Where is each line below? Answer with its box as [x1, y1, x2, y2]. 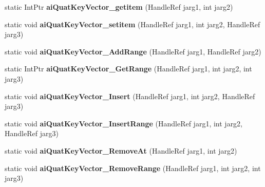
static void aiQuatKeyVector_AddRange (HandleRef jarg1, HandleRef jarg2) [5, 46, 261, 57]
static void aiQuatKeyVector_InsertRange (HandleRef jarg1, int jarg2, [5, 118, 243, 128]
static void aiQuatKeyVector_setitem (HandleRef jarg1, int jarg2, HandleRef [5, 18, 260, 29]
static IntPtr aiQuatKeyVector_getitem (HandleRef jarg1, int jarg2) [5, 2, 233, 12]
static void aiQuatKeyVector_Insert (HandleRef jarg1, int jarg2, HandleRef [5, 90, 255, 101]
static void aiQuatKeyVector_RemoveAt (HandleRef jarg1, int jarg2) [5, 145, 237, 156]
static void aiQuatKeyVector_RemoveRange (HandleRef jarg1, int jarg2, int [5, 162, 261, 173]
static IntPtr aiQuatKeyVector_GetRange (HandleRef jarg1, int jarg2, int [5, 63, 252, 74]
